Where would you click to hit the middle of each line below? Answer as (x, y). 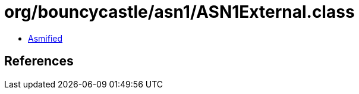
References (39, 61)
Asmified (45, 38)
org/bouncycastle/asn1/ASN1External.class (179, 12)
